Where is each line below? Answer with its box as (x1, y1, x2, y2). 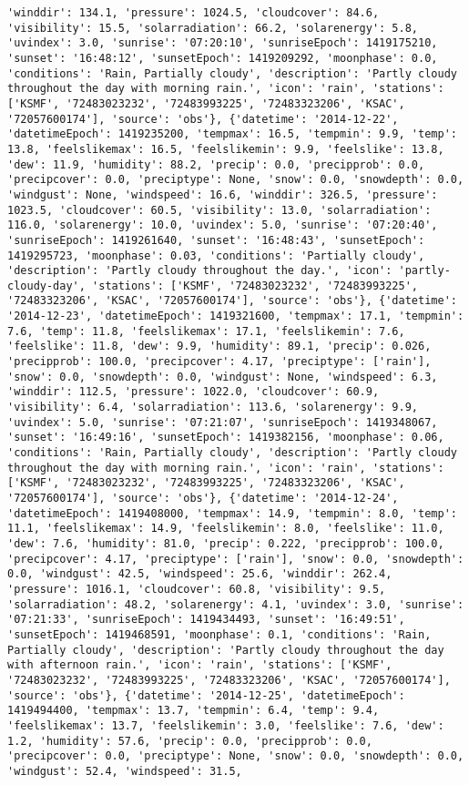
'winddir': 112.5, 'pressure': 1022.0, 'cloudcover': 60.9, (7, 385, 380, 399)
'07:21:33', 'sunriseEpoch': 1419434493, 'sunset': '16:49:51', (7, 613, 405, 627)
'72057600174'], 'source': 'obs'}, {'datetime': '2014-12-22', (7, 112, 399, 126)
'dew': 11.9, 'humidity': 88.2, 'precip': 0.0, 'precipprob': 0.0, (7, 158, 425, 171)
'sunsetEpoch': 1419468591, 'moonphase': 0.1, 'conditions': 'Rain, (7, 627, 432, 641)
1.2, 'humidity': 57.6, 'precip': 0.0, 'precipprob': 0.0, (7, 734, 372, 748)
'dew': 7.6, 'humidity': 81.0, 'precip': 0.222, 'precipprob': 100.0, (7, 536, 444, 550)
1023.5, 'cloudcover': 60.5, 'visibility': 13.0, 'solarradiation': (7, 203, 432, 217)
